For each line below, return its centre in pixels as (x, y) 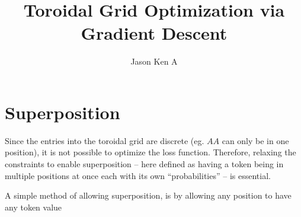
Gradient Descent (154, 33)
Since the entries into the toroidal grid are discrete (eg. (105, 140)
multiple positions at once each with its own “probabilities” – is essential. (138, 175)
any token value (33, 207)
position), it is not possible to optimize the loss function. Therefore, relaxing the (150, 152)
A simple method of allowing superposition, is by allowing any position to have (148, 195)
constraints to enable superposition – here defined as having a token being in (144, 164)
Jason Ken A (154, 61)
